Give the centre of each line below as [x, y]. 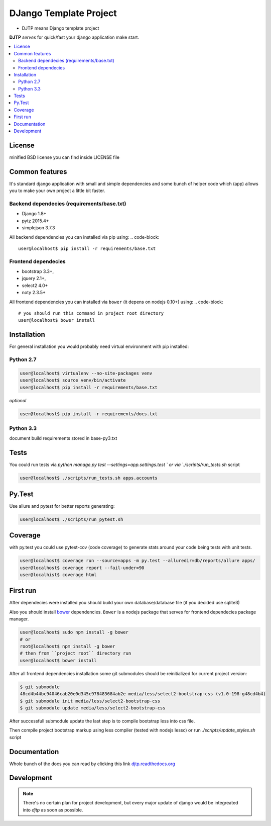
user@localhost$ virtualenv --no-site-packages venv [86, 373]
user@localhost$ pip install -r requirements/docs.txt [89, 414]
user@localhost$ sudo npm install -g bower [74, 632]
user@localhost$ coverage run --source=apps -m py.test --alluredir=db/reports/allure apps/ [138, 561]
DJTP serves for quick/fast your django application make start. [74, 37]
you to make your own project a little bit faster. [57, 191]
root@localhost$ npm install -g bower [67, 647]
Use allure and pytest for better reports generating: [62, 506]
